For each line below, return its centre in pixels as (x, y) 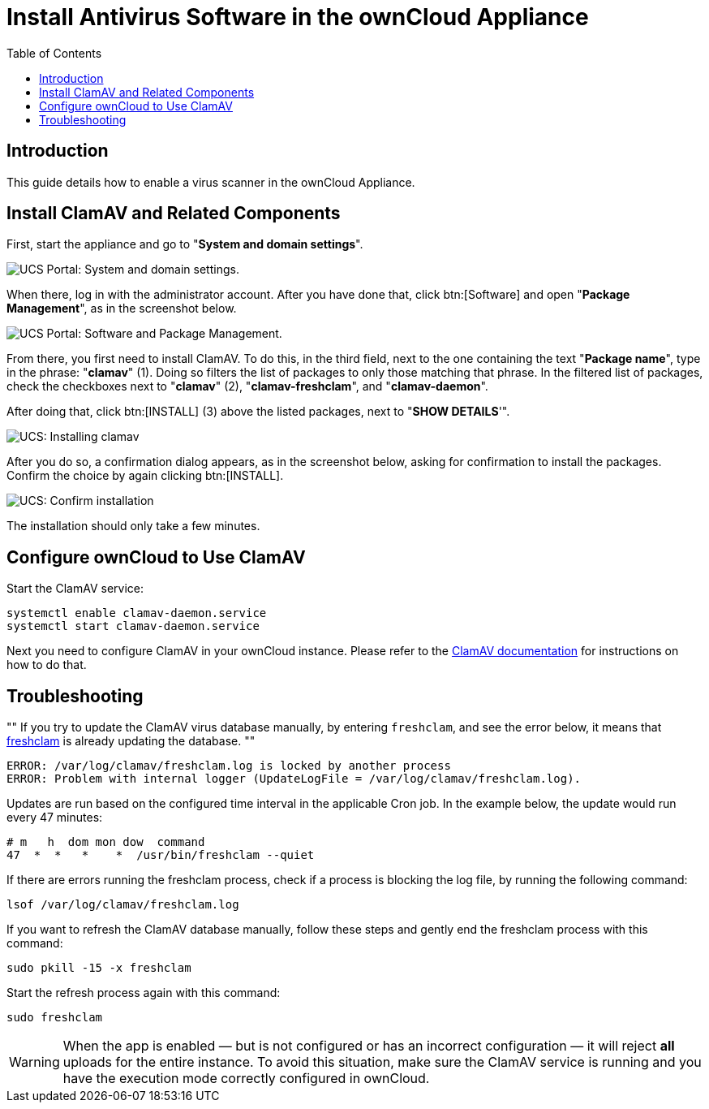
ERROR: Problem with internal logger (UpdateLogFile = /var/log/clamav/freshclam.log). (294, 779)
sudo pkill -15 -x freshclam (99, 968)
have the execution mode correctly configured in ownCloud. (246, 1079)
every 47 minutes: (55, 818)
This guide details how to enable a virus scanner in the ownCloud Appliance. (211, 182)
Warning (34, 1062)
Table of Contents (54, 53)
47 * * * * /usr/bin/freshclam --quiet (161, 855)
